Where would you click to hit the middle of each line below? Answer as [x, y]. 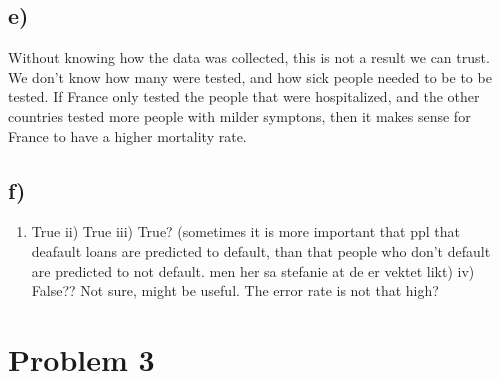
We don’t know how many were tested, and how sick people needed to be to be [250, 76]
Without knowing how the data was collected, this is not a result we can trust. [249, 57]
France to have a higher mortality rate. [127, 135]
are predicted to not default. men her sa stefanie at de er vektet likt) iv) [253, 270]
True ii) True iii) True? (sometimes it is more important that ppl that [245, 231]
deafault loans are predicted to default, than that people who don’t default [261, 250]
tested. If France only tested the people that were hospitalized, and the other [244, 96]
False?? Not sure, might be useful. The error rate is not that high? [235, 290]
